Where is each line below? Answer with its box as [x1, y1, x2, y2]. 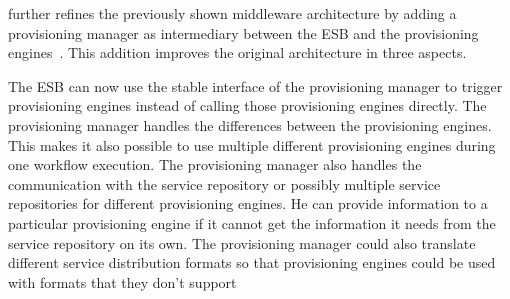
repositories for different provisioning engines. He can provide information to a [8, 193, 488, 214]
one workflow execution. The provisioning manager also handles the [8, 154, 422, 175]
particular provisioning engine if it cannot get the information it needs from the [8, 212, 496, 233]
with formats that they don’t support [8, 271, 237, 292]
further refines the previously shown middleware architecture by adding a [8, 3, 457, 23]
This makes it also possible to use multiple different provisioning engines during [8, 134, 496, 155]
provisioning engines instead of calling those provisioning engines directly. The [8, 95, 487, 116]
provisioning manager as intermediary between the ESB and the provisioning [8, 22, 479, 43]
